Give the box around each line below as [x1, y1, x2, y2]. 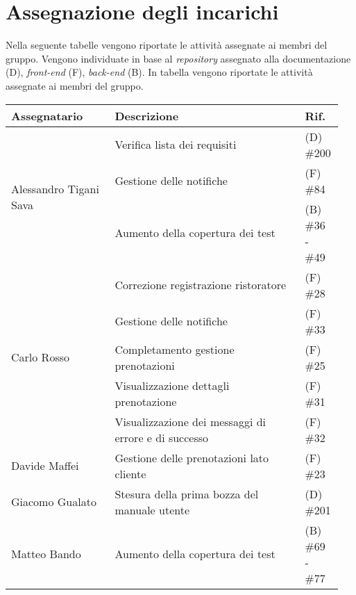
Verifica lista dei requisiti [115, 136, 237, 152]
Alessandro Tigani [11, 180, 99, 197]
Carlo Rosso [11, 349, 69, 365]
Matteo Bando [11, 546, 81, 562]
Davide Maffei [11, 457, 79, 473]
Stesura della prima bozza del [115, 485, 259, 502]
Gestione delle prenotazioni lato [115, 449, 269, 466]
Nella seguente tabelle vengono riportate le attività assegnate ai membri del [6, 38, 328, 52]
